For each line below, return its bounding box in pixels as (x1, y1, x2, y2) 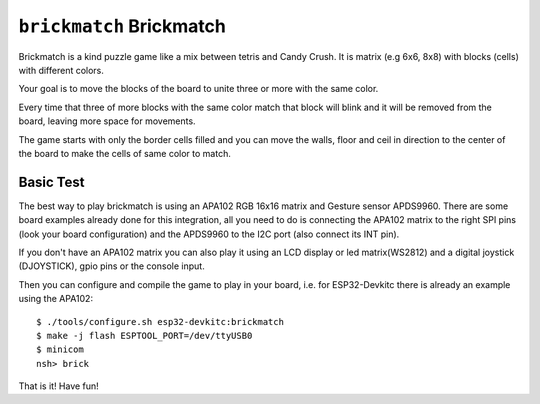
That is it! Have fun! (18, 380, 99, 392)
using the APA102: (18, 293, 94, 305)
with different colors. (18, 64, 105, 76)
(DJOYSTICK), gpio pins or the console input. (18, 260, 205, 272)
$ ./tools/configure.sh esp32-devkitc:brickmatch (36, 316, 285, 327)
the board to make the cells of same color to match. (18, 147, 232, 159)
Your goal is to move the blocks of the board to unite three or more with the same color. (18, 83, 379, 95)
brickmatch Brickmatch (18, 15, 227, 37)
